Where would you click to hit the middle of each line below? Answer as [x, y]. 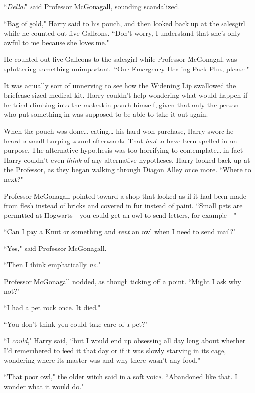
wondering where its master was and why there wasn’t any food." [102, 360]
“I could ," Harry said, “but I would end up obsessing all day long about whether [125, 340]
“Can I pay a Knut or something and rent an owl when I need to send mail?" [120, 232]
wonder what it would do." [44, 386]
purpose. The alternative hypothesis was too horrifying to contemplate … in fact [124, 150]
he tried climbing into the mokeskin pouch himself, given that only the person [122, 104]
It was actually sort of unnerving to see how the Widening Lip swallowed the [120, 85]
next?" [14, 179]
